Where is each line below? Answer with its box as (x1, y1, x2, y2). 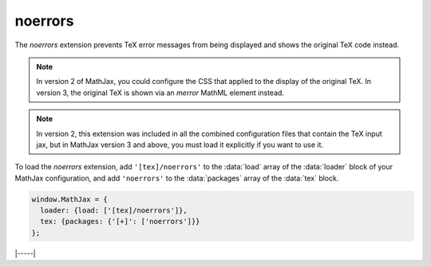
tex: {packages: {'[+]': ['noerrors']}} (40, 217, 200, 226)
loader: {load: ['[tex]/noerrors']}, (40, 206, 188, 215)
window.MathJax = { (31, 194, 108, 204)
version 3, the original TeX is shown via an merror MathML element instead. (36, 88, 285, 98)
